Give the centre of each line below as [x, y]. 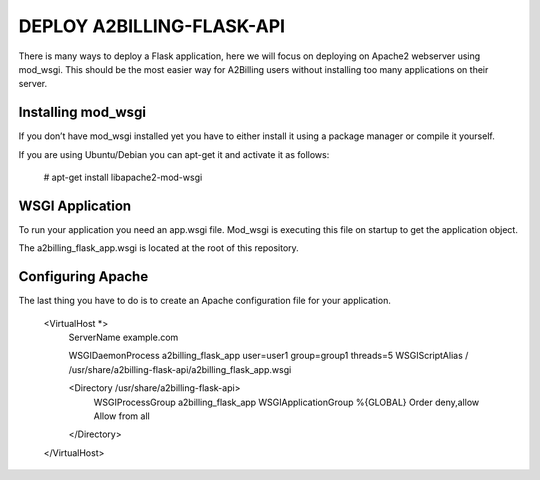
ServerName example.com [123, 337]
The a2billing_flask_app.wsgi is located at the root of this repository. [158, 248]
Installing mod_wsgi [82, 112]
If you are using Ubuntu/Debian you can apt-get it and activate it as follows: [174, 154]
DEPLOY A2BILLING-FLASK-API [151, 26]
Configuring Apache [83, 276]
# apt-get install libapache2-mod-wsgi [123, 177]
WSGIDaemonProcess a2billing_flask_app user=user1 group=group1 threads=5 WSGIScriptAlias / [268, 356]
